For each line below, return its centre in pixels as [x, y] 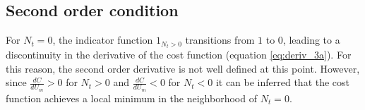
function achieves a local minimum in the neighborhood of [131, 98]
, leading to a [311, 40]
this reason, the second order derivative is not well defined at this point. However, [183, 68]
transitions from [220, 40]
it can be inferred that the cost [283, 82]
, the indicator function [103, 40]
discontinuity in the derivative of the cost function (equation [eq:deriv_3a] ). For [179, 55]
